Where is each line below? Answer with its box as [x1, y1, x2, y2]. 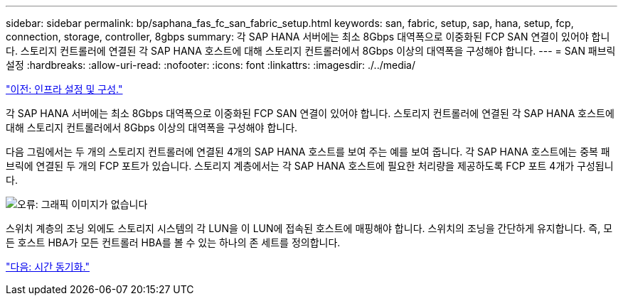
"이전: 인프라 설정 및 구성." [6, 83, 123, 95]
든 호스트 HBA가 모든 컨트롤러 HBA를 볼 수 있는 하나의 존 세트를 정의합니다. [6, 236, 341, 248]
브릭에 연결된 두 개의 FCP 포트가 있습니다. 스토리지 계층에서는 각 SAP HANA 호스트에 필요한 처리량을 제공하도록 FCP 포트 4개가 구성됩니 [6, 160, 614, 172]
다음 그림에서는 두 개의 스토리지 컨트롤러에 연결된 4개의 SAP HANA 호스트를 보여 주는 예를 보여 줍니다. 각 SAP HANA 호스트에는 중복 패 [6, 146, 610, 158]
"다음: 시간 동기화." [6, 261, 90, 273]
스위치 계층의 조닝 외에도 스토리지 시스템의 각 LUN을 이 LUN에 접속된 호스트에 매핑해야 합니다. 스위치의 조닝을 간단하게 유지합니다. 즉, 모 [6, 222, 613, 234]
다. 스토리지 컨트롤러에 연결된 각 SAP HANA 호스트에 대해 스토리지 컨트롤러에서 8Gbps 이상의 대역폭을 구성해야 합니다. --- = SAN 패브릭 [6, 45, 616, 57]
